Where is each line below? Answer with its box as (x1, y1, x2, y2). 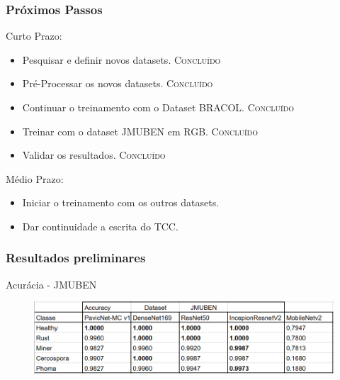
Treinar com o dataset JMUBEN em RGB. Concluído (22, 123, 258, 138)
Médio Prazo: (6, 171, 64, 186)
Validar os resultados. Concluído (22, 147, 166, 162)
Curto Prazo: (6, 28, 62, 43)
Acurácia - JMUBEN (6, 276, 97, 291)
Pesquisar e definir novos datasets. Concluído (22, 52, 221, 67)
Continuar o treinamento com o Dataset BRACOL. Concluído (22, 100, 295, 114)
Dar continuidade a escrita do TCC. (22, 218, 178, 233)
